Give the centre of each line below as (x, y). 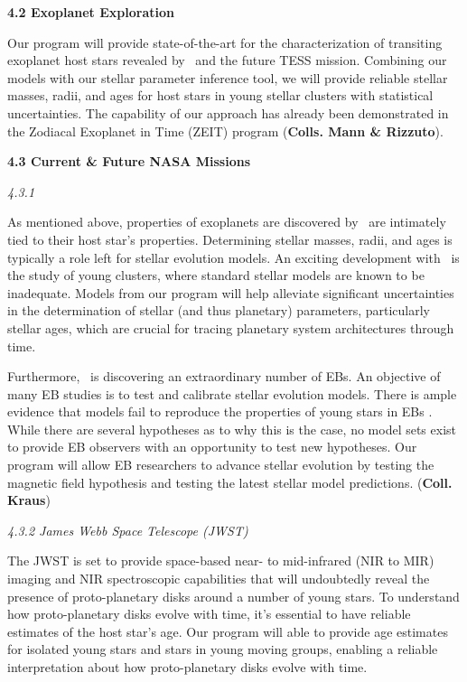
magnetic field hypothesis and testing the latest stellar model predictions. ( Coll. (230, 482)
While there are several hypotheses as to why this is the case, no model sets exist (232, 429)
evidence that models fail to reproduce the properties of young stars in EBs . (220, 411)
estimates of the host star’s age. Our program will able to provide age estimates (228, 631)
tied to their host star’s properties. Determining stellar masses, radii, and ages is (230, 239)
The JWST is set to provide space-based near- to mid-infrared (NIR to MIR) (221, 561)
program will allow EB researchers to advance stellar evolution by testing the (221, 465)
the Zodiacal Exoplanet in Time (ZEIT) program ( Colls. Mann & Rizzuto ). (225, 131)
